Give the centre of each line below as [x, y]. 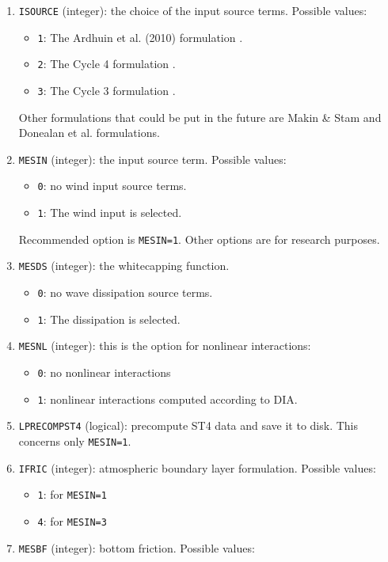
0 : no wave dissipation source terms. [125, 292]
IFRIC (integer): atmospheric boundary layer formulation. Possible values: [197, 467]
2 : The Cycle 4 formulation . [107, 64]
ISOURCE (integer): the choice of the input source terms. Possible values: [193, 10]
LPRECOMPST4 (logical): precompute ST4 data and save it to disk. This [188, 425]
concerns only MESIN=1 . [75, 441]
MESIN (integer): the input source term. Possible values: [152, 159]
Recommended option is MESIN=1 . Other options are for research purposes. [199, 239]
